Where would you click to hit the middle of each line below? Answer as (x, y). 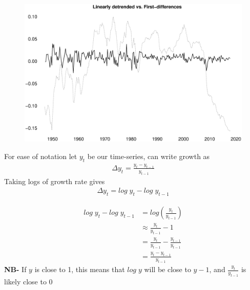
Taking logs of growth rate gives (55, 181)
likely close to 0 (28, 282)
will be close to (168, 269)
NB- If (15, 269)
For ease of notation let (41, 156)
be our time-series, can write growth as (149, 156)
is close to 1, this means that (80, 269)
